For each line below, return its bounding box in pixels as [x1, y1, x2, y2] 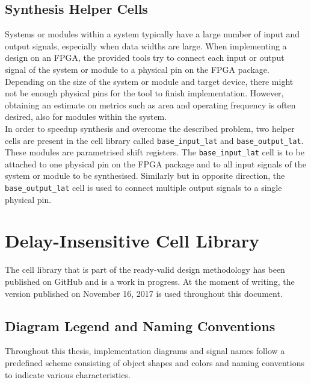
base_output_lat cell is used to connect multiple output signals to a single [5, 181, 282, 194]
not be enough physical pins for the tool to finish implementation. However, [5, 87, 284, 99]
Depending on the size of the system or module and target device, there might [5, 75, 294, 87]
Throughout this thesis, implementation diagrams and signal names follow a [5, 344, 285, 357]
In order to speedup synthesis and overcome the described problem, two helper [5, 122, 295, 134]
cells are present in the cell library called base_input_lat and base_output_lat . [5, 134, 304, 146]
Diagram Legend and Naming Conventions [5, 316, 276, 335]
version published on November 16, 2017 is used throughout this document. [5, 287, 283, 299]
